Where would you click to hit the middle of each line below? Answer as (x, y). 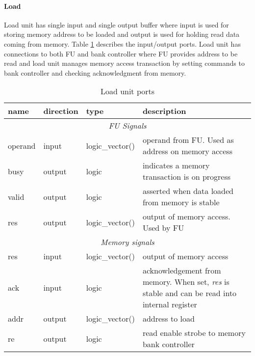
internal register (170, 304)
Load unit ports (127, 91)
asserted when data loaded (188, 191)
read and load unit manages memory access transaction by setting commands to (124, 63)
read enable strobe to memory (194, 333)
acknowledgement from (182, 271)
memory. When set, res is (186, 282)
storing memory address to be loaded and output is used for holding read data (122, 34)
